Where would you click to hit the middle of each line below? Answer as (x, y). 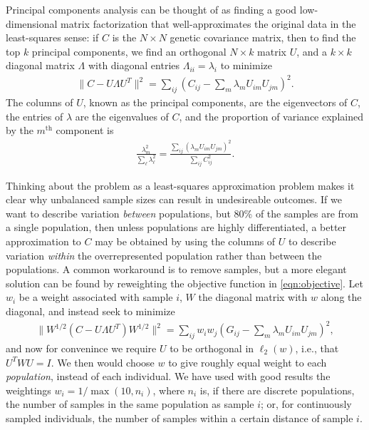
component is (85, 130)
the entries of (35, 116)
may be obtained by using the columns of (185, 241)
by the (20, 130)
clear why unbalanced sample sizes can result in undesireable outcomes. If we (174, 199)
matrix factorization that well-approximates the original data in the (208, 23)
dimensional (32, 23)
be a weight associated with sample (96, 297)
